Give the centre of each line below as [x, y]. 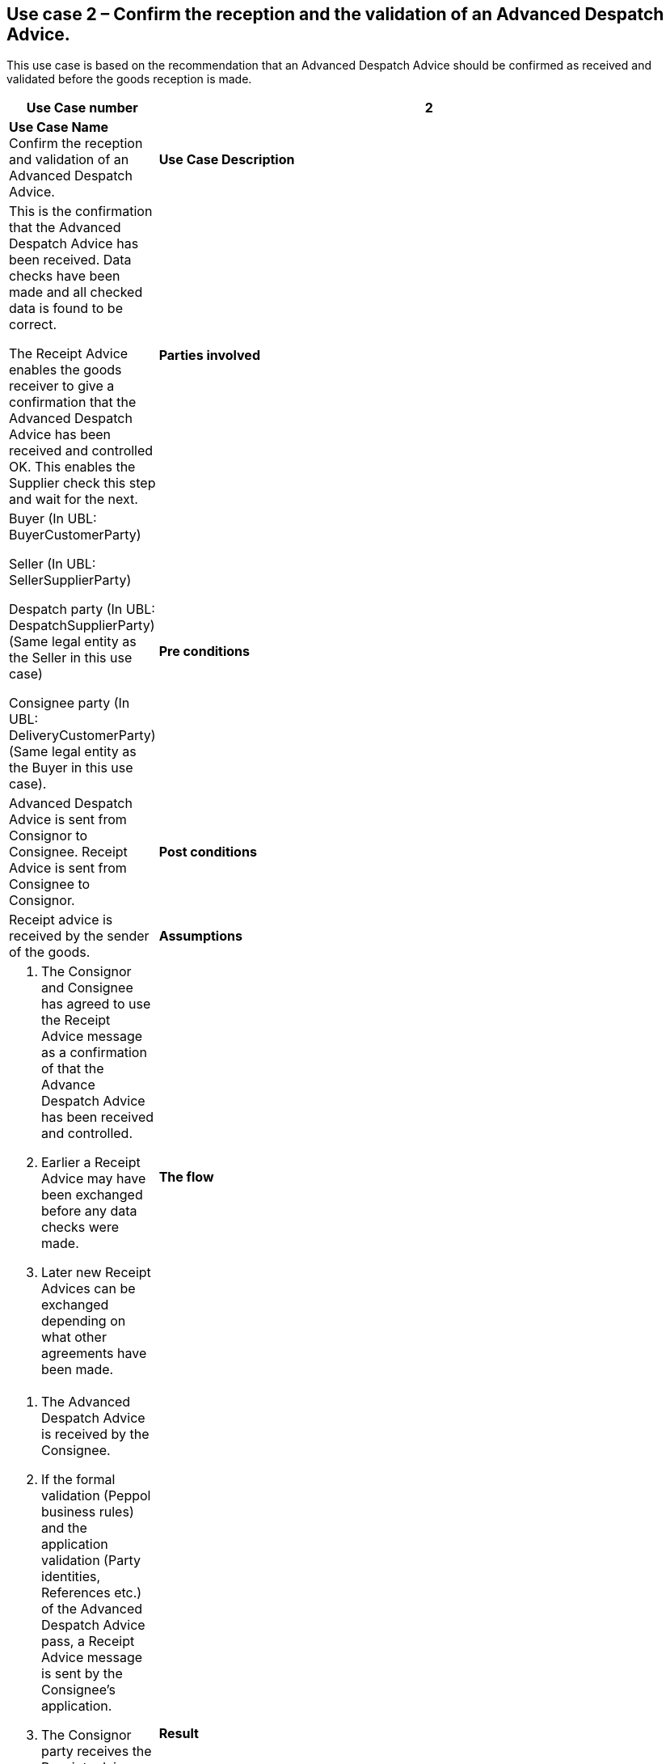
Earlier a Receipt [91, 1163]
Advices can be [88, 1289]
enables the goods [65, 370]
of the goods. [50, 952]
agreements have [94, 1354]
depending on [84, 1321]
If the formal [78, 1480]
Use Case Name [59, 127]
